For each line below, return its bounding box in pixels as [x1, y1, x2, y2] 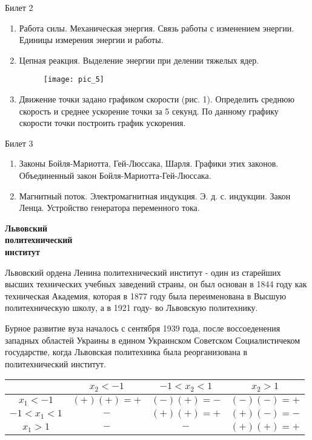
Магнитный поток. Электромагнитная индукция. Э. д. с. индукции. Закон [19, 189, 291, 202]
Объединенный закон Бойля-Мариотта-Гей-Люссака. [19, 169, 211, 181]
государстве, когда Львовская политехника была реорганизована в [5, 345, 248, 358]
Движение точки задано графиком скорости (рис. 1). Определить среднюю [19, 93, 294, 105]
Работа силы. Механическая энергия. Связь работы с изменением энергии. [19, 21, 294, 34]
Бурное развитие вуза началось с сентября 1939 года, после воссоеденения [5, 321, 280, 334]
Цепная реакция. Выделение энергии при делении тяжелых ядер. [19, 53, 259, 66]
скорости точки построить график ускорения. [19, 116, 186, 129]
